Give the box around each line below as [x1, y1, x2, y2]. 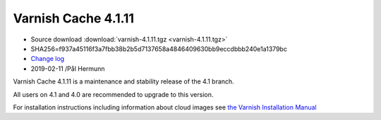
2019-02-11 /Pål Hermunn [30, 64, 105, 73]
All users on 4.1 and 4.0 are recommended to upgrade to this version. [13, 90, 214, 98]
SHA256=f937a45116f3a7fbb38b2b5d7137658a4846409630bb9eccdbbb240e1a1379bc [30, 44, 287, 53]
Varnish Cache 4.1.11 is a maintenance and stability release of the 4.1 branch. [13, 77, 234, 86]
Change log [30, 55, 65, 63]
